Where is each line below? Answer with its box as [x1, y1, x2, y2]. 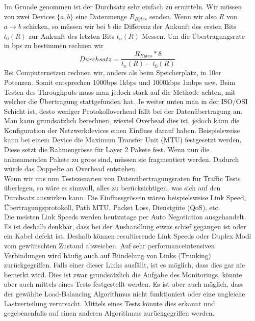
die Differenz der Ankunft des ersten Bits [112, 21, 236, 31]
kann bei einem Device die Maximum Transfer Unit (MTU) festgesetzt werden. [4, 134, 242, 145]
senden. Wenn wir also [149, 11, 217, 21]
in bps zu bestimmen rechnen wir [4, 40, 104, 51]
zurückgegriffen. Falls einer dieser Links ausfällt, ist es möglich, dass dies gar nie [4, 260, 245, 270]
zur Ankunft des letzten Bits [28, 30, 115, 41]
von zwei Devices [4, 11, 55, 21]
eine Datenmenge [76, 11, 127, 21]
